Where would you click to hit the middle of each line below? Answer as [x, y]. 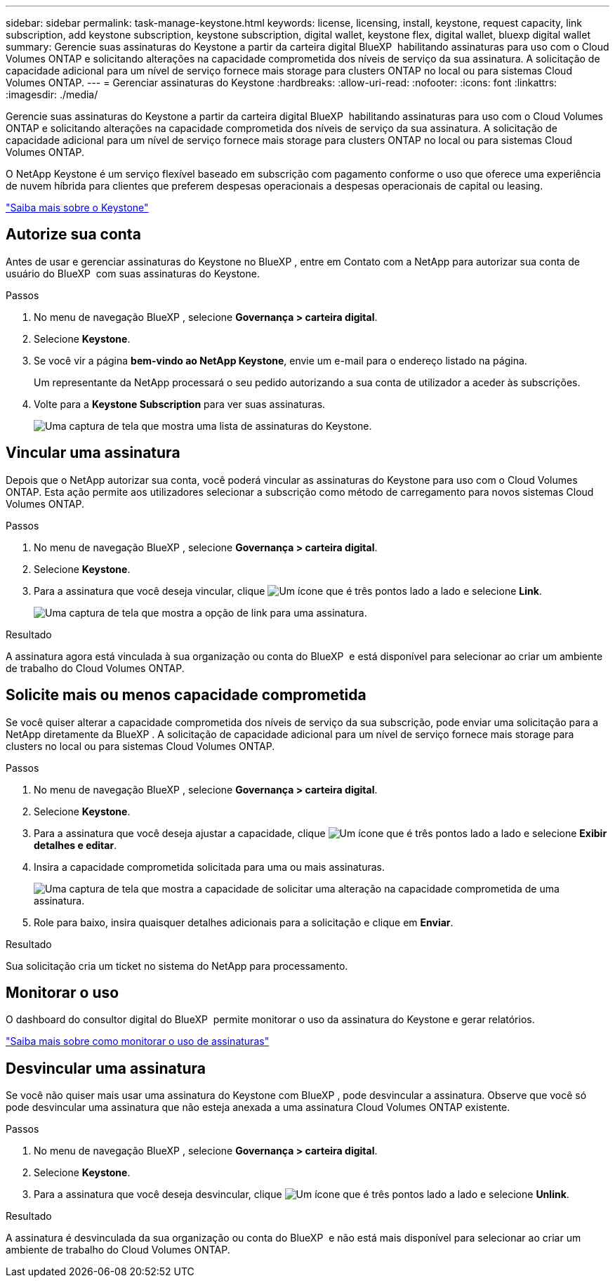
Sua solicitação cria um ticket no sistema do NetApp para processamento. [177, 966]
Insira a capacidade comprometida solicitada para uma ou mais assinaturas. [210, 867]
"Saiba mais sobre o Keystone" [77, 208]
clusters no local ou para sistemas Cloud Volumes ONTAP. [140, 746]
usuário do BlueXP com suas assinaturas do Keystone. [133, 273]
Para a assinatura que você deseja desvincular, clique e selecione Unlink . [302, 1195]
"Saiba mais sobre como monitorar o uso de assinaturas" [138, 1041]
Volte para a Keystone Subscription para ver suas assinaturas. [180, 404]
